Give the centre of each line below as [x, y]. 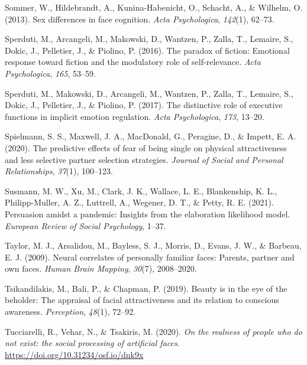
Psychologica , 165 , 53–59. [50, 73]
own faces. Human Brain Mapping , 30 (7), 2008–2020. [101, 268]
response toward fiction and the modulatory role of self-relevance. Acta [133, 62]
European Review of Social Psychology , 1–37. [85, 225]
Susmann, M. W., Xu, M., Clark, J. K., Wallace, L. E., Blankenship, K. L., [141, 190]
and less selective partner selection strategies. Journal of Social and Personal [144, 159]
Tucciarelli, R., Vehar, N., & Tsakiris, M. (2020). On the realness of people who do [153, 331]
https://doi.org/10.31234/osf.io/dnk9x [74, 354]
